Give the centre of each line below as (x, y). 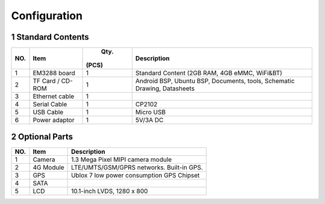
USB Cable (48, 113)
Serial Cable (50, 104)
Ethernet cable (54, 96)
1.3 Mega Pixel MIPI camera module (122, 159)
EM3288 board (54, 73)
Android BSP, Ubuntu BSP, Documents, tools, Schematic (215, 81)
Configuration (47, 16)
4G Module (48, 167)
